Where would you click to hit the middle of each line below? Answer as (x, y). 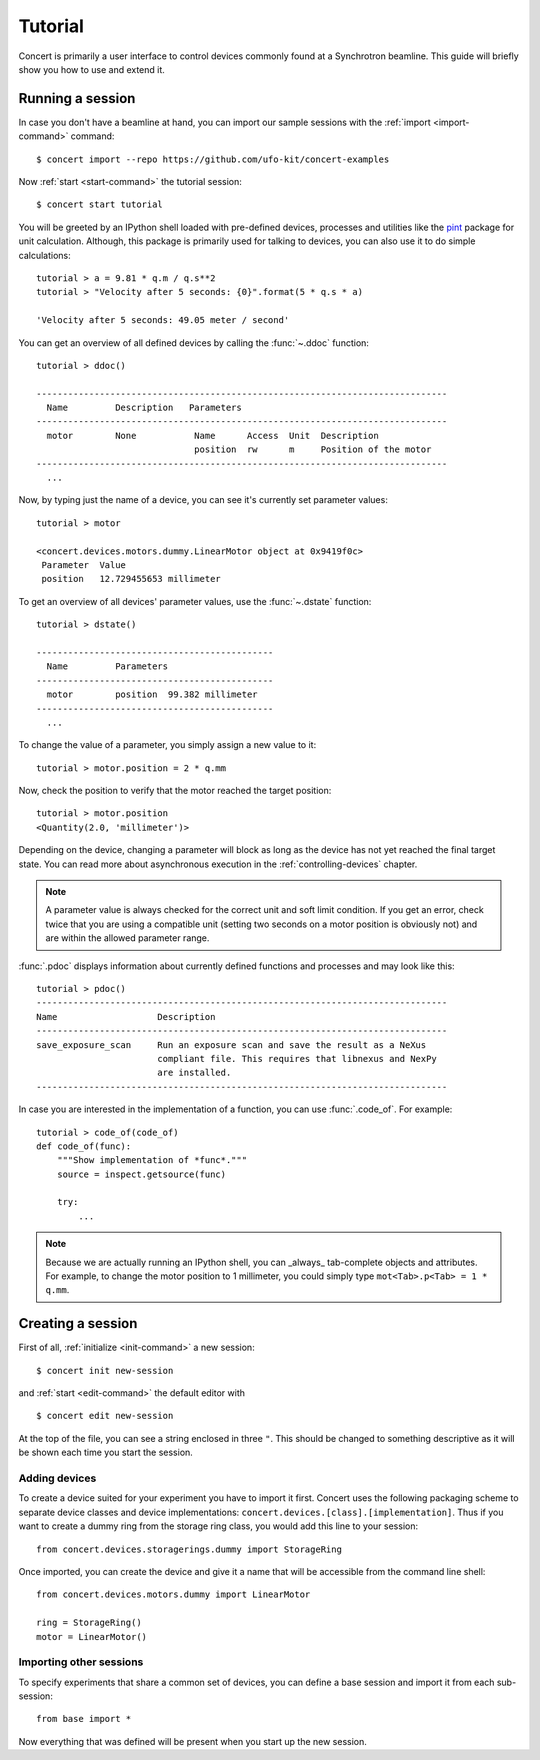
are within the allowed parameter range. (127, 938)
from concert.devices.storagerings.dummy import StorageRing (189, 1549)
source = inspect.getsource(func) (141, 1174)
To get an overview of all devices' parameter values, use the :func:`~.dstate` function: (195, 601)
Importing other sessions (81, 1662)
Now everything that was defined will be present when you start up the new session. (192, 1741)
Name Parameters (107, 666)
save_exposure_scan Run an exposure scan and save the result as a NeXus (231, 1044)
